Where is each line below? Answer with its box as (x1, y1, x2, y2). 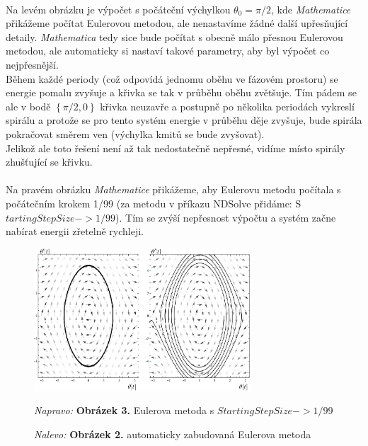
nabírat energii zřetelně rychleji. (6, 224, 144, 239)
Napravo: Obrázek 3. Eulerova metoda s (34, 403, 214, 418)
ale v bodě (6, 98, 51, 113)
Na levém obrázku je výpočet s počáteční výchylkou (6, 1, 231, 16)
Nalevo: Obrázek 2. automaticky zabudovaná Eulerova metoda (34, 426, 311, 441)
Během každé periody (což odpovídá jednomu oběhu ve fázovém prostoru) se (6, 71, 338, 86)
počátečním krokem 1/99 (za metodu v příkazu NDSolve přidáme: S (6, 195, 301, 210)
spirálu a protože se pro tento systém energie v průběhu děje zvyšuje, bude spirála (6, 113, 362, 127)
